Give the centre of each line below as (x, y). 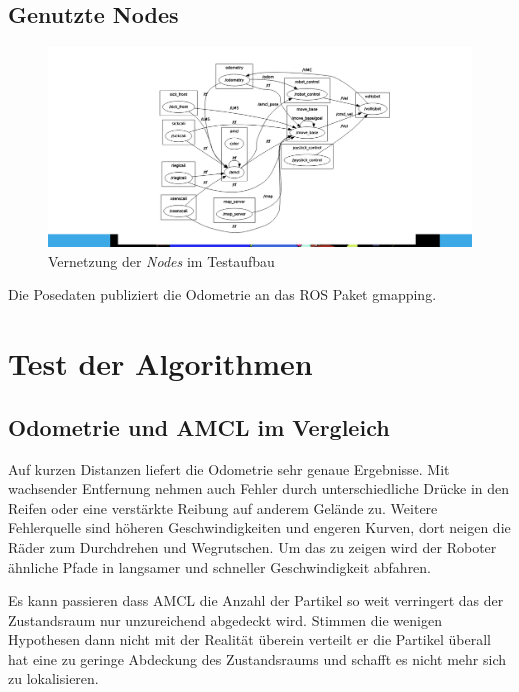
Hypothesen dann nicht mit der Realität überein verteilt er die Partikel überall (249, 639)
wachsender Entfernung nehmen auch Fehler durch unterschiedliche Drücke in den (259, 488)
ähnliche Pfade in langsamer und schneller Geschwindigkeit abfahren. (220, 566)
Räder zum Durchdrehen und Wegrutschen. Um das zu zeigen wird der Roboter (252, 546)
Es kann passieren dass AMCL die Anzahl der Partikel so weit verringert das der (256, 600)
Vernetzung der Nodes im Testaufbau (161, 260)
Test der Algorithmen (160, 363)
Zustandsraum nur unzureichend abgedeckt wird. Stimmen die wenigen (225, 619)
